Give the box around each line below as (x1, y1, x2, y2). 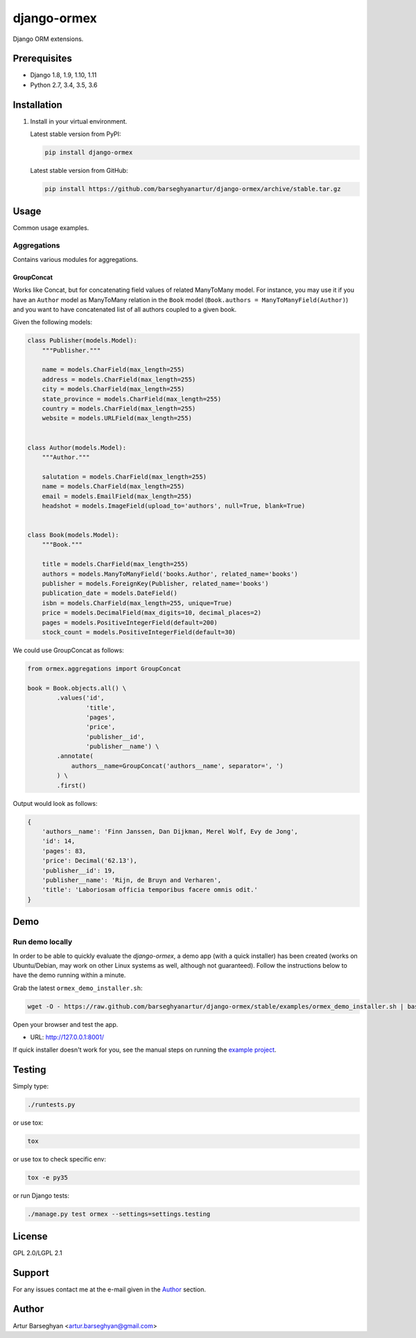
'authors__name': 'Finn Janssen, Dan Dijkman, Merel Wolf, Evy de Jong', (42, 827, 298, 836)
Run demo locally (12, 937, 73, 947)
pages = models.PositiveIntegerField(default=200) (42, 618, 218, 627)
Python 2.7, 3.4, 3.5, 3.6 (30, 81, 98, 89)
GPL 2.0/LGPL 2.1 (12, 1248, 62, 1257)
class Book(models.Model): (27, 531, 119, 539)
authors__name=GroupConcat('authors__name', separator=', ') (71, 761, 284, 770)
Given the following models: (12, 318, 93, 327)
